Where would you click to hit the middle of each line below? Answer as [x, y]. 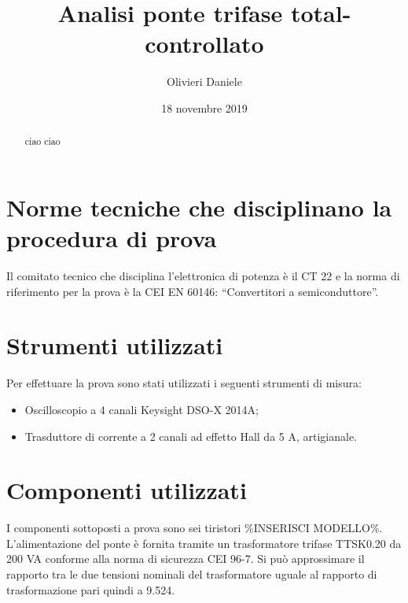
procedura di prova [112, 238]
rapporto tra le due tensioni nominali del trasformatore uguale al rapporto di [192, 574]
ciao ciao [42, 141]
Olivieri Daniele [204, 81]
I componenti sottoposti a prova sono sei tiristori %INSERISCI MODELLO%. [195, 528]
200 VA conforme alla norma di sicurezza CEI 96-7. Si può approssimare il [186, 559]
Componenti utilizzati [127, 490]
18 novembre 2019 [204, 107]
